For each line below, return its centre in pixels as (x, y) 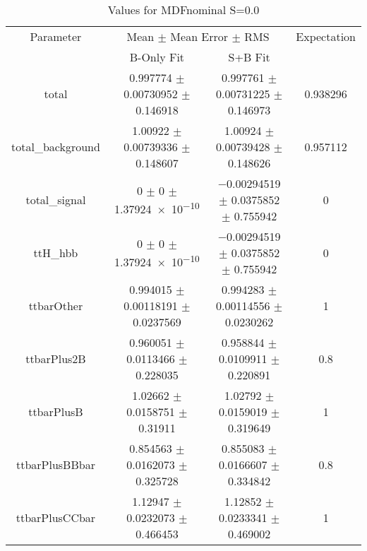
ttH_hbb (56, 253)
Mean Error (199, 36)
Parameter (56, 36)
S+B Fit (249, 57)
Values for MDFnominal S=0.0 (183, 10)
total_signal (56, 200)
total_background (56, 147)
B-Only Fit (157, 57)
